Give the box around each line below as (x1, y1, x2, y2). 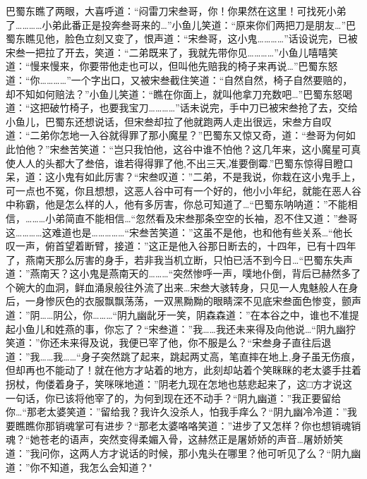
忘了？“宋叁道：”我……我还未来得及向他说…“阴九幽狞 (114, 321, 356, 336)
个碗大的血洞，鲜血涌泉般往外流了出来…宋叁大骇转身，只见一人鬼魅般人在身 (6, 279, 359, 294)
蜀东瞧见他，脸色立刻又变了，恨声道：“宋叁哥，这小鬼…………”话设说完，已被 (6, 31, 358, 46)
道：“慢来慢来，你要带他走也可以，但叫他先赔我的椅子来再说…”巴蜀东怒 (6, 59, 338, 73)
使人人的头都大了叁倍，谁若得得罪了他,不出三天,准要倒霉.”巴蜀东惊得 (6, 155, 324, 170)
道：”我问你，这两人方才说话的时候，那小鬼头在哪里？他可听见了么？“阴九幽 (6, 446, 361, 460)
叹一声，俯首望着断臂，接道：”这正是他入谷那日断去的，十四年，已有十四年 (6, 238, 356, 253)
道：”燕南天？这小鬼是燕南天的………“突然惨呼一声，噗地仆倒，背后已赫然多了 (6, 266, 361, 281)
